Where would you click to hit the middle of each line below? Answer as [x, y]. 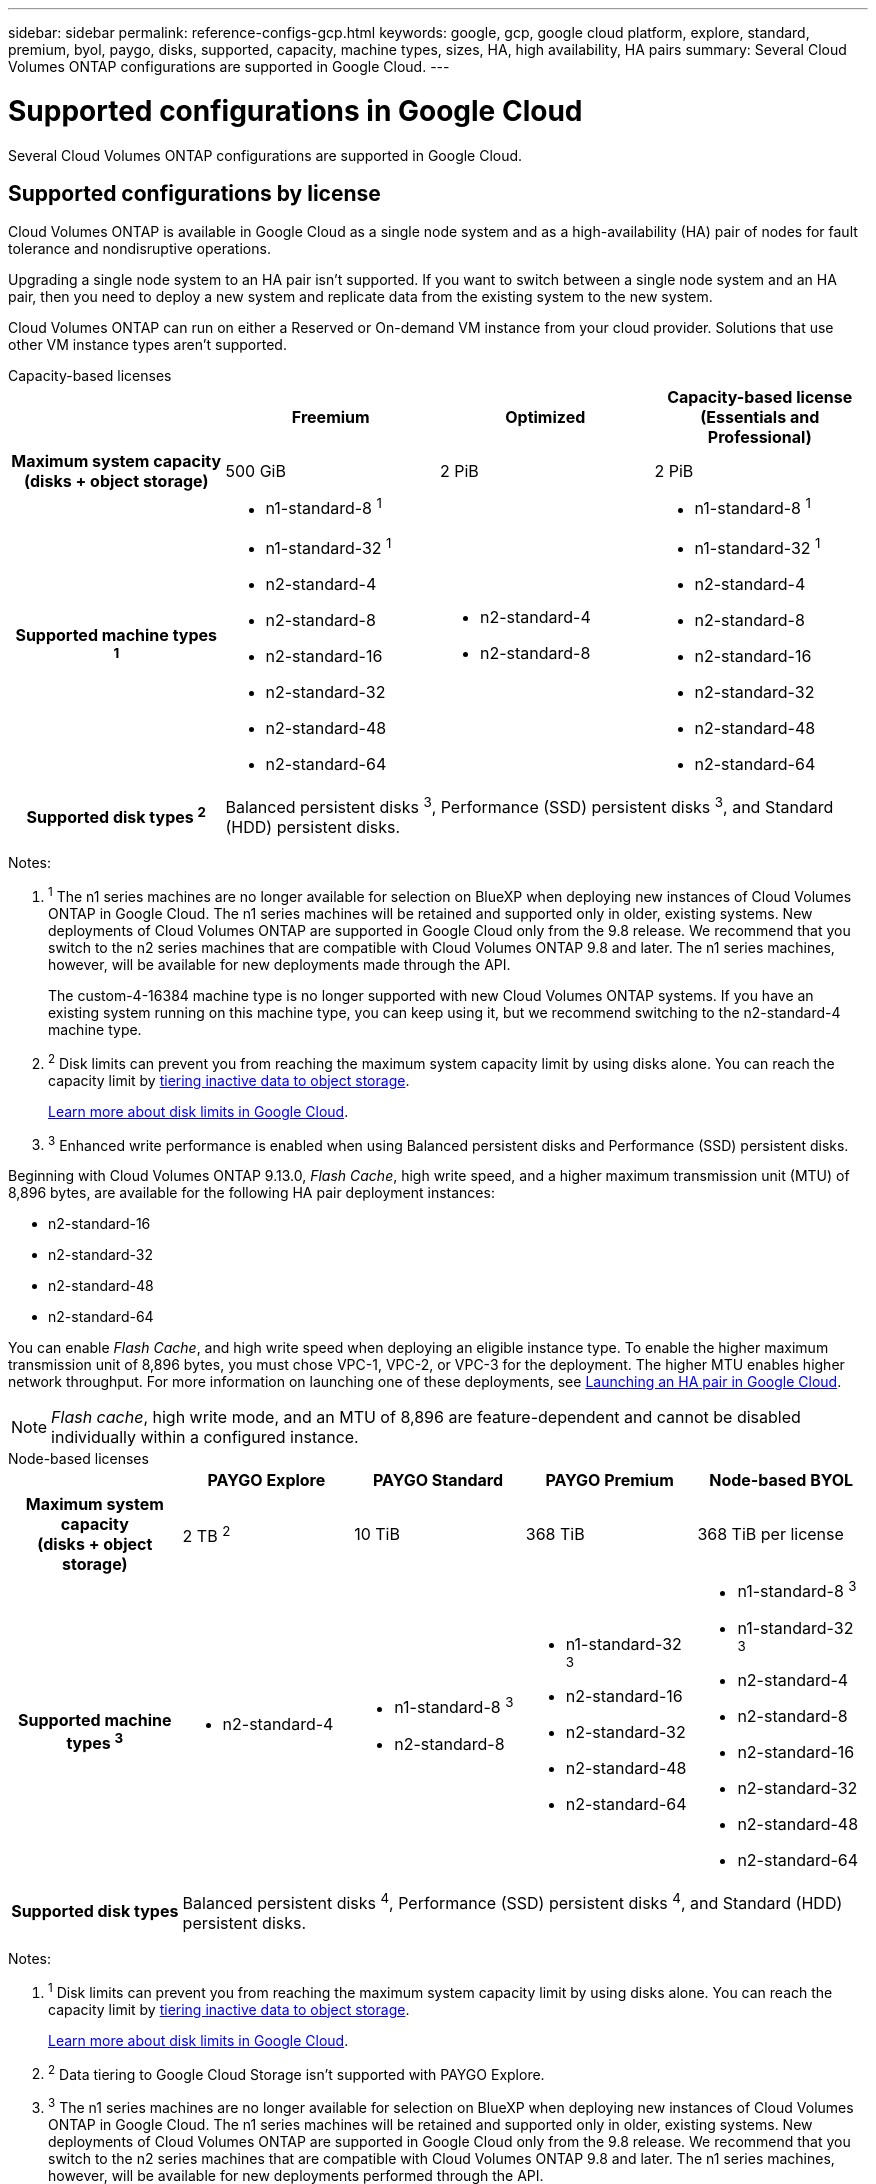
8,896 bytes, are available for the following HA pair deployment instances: [251, 1193]
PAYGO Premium [609, 1480]
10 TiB [377, 1534]
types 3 [95, 1742]
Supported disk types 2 [116, 816]
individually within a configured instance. [205, 1437]
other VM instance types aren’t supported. [147, 345]
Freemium [330, 417]
